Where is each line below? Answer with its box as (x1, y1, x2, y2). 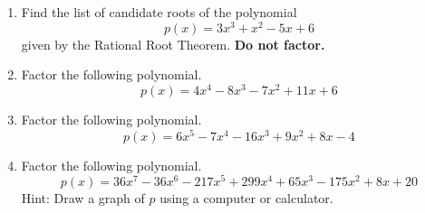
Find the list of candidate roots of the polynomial (21, 3, 297, 21)
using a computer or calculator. (159, 189, 333, 208)
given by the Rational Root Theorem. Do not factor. (21, 34, 325, 53)
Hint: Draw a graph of (21, 189, 145, 208)
